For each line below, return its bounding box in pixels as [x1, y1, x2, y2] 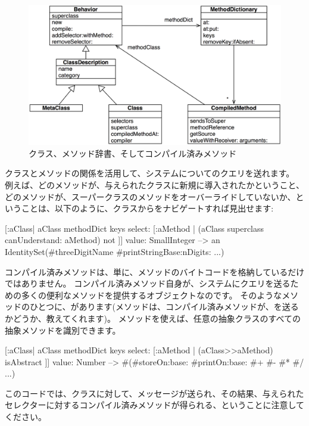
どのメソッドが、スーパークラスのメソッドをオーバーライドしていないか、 [5, 190, 296, 203]
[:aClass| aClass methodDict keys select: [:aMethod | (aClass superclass [5, 222, 264, 234]
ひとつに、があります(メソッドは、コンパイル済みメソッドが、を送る [29, 300, 299, 313]
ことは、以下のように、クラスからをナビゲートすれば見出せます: [21, 202, 274, 214]
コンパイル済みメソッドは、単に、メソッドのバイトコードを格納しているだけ [5, 265, 305, 278]
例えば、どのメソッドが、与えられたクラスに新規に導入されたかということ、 [5, 178, 304, 191]
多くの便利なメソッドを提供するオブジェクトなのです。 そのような [21, 288, 282, 301]
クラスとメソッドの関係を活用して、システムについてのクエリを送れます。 [5, 167, 295, 179]
